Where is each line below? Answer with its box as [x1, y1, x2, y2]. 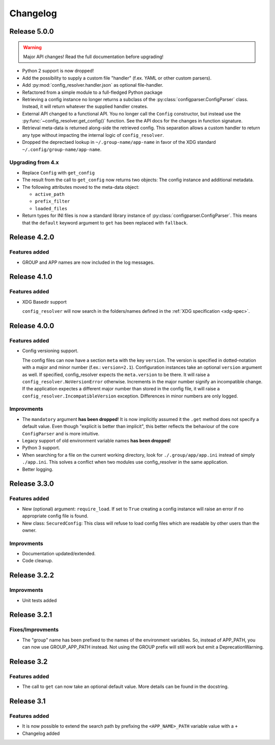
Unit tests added [22, 597, 57, 603]
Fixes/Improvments [9, 626, 59, 633]
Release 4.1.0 [9, 272, 53, 281]
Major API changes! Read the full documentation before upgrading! [23, 54, 164, 60]
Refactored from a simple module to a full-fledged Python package [22, 89, 163, 95]
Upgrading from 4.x [9, 159, 59, 166]
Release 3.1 [9, 697, 46, 706]
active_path [35, 191, 65, 197]
